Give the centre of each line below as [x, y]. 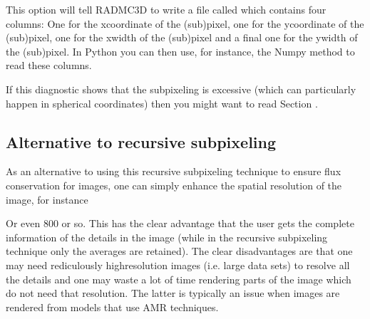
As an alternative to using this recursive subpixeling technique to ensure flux [174, 171]
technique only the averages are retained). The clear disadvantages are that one [179, 251]
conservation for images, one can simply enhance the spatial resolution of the [174, 185]
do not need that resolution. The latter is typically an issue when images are [173, 293]
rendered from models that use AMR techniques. [112, 307]
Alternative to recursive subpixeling [141, 141]
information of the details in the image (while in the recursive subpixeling [167, 237]
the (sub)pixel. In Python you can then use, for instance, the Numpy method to [180, 51]
